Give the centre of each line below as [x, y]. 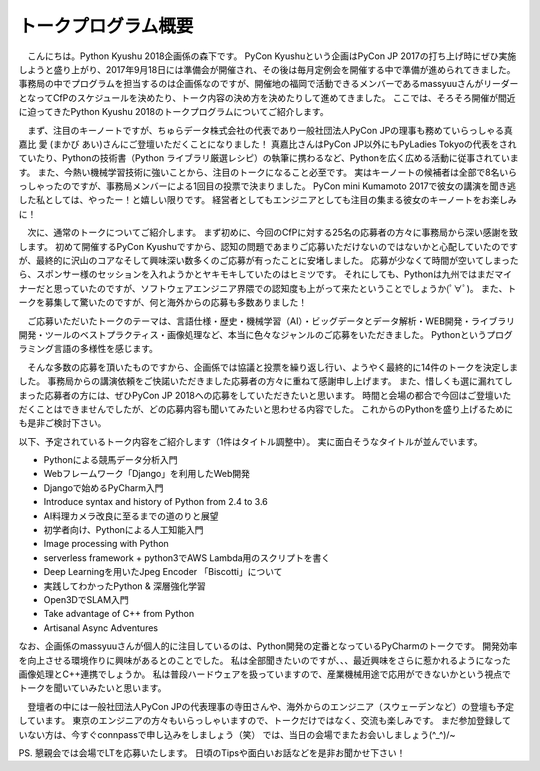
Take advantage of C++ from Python [119, 614]
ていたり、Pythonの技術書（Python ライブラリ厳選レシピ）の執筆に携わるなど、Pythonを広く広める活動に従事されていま [268, 158]
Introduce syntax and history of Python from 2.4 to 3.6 [156, 502]
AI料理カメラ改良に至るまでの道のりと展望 [131, 516]
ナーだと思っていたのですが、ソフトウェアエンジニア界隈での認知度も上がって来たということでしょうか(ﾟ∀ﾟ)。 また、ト [267, 288]
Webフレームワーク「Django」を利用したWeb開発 [146, 474]
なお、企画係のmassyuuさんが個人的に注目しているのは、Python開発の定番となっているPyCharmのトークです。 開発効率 [268, 646]
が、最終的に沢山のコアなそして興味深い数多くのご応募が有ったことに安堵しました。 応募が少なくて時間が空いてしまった [268, 261]
